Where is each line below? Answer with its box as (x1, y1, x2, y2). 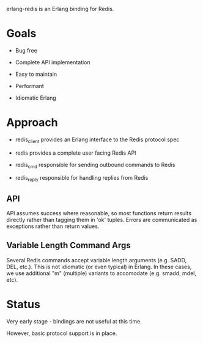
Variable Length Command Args (6, 240, 131, 251)
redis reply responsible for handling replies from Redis (15, 174, 149, 183)
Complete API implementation (15, 58, 90, 66)
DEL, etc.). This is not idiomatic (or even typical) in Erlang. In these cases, (6, 263, 192, 270)
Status (6, 298, 41, 311)
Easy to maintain (15, 70, 57, 78)
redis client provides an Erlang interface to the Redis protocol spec (15, 136, 180, 144)
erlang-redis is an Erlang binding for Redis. (6, 6, 114, 12)
